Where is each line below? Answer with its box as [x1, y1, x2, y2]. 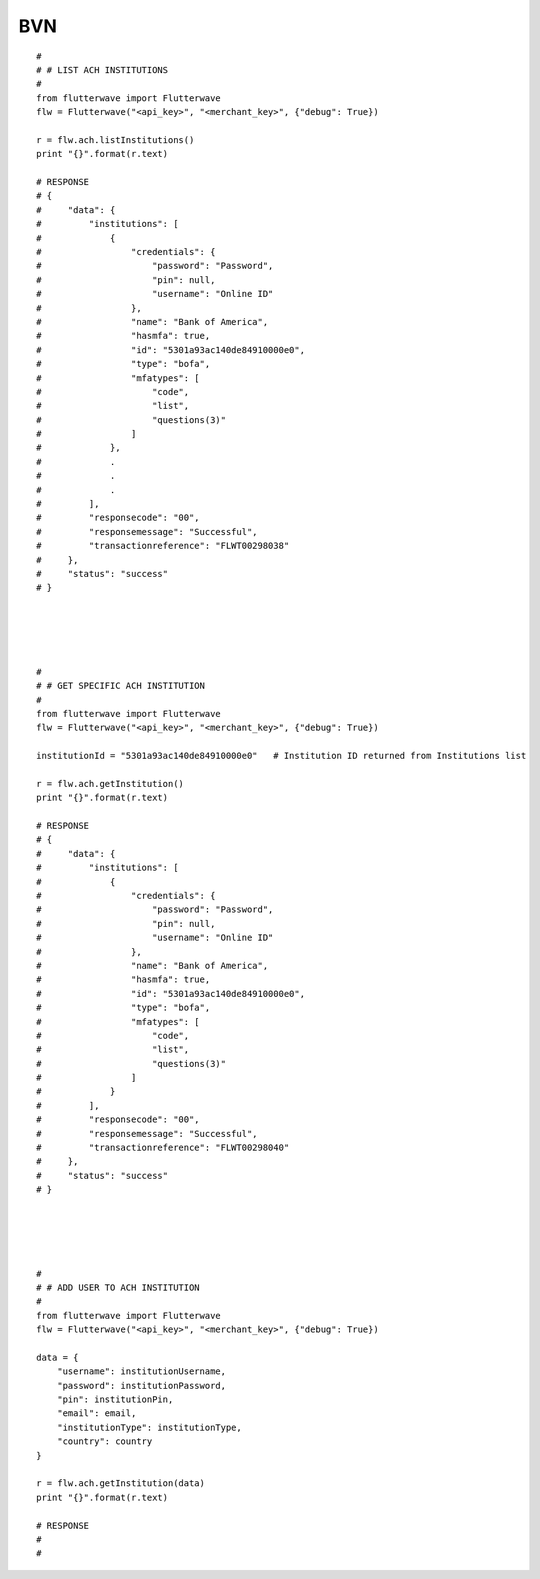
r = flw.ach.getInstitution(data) [36, 1478, 205, 1489]
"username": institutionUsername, [56, 1366, 227, 1377]
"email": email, [56, 1408, 137, 1419]
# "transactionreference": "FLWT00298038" [36, 540, 290, 552]
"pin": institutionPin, [56, 1394, 174, 1405]
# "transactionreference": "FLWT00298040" [36, 1142, 290, 1154]
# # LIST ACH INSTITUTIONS [36, 64, 169, 75]
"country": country [56, 1436, 153, 1447]
